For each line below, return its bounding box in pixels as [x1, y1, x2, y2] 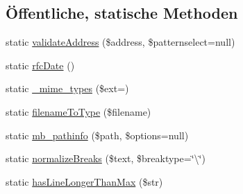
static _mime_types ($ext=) [6, 81, 129, 96]
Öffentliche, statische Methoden [6, 2, 238, 24]
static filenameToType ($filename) [6, 104, 151, 118]
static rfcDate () [6, 58, 75, 72]
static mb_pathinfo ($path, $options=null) [6, 127, 189, 142]
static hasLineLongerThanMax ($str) [6, 174, 163, 188]
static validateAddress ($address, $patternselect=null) [6, 35, 235, 49]
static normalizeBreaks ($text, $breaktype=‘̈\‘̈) [6, 151, 206, 166]
